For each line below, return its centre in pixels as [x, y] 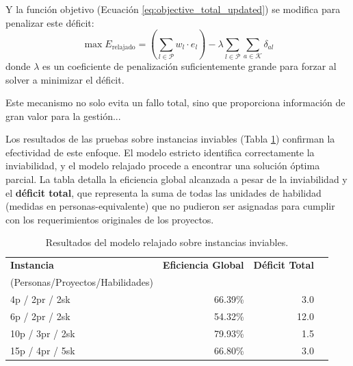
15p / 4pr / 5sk [43, 350]
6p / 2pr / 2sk [40, 316]
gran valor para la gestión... [63, 115]
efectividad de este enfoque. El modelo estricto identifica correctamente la [160, 152]
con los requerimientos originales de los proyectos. [110, 219]
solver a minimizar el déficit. [65, 79]
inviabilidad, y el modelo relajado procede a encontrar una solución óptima [163, 166]
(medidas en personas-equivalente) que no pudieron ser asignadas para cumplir [170, 206]
